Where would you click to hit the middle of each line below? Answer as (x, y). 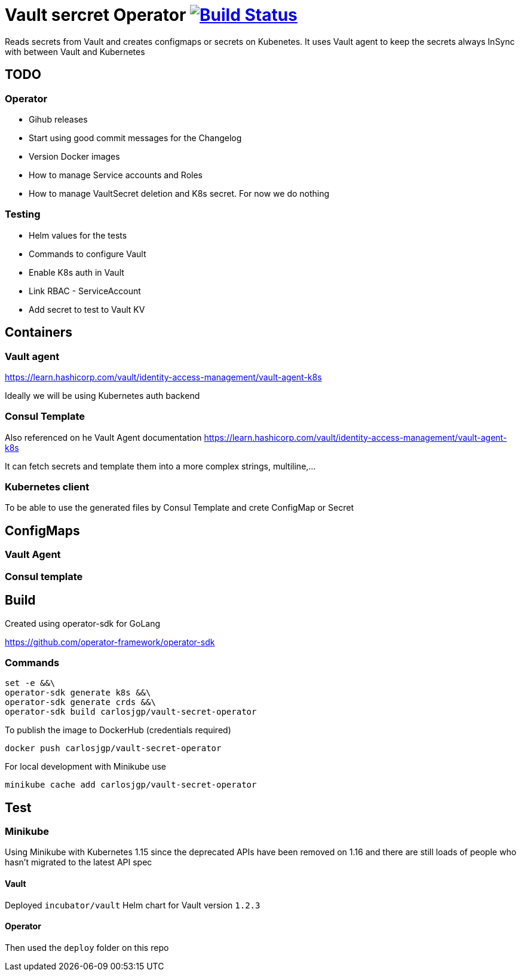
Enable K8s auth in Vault (76, 272)
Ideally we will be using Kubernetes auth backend (102, 395)
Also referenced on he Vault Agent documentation (103, 437)
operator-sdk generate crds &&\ (80, 702)
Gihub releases (58, 119)
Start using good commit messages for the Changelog (135, 138)
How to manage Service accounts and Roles (116, 175)
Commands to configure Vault (88, 254)
